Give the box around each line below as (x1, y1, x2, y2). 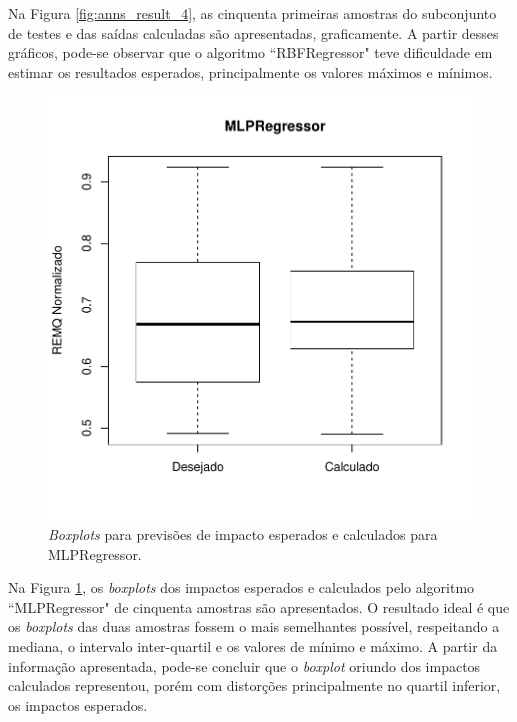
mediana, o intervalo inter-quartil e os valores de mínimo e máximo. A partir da (8, 635, 498, 656)
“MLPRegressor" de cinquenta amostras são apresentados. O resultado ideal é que (8, 596, 510, 617)
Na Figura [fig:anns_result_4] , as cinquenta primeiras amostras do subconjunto (8, 3, 497, 23)
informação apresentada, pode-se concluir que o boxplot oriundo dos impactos (8, 655, 481, 676)
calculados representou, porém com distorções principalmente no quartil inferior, (8, 675, 501, 696)
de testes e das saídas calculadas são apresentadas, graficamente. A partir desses (8, 22, 499, 43)
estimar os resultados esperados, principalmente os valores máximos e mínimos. (8, 61, 493, 82)
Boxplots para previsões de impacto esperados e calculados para (48, 523, 438, 544)
